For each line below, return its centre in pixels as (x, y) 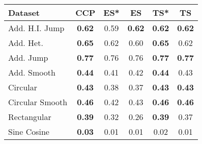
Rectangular (30, 117)
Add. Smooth (32, 72)
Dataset (24, 13)
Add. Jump (28, 57)
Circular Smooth (38, 102)
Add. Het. (26, 43)
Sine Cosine (29, 131)
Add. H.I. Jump (36, 28)
